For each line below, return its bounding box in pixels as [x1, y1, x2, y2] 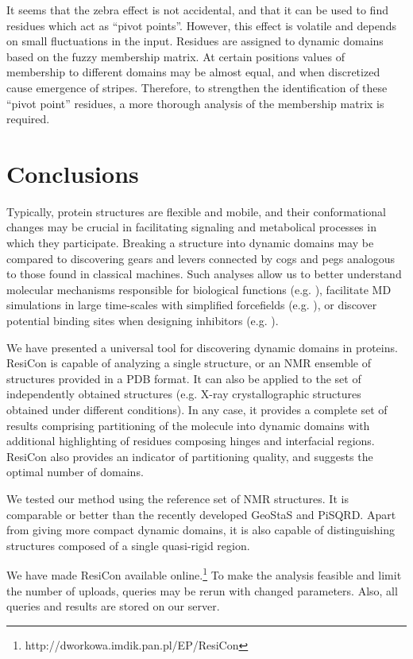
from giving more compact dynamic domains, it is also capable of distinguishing [6, 521, 395, 538]
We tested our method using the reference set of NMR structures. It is [6, 490, 349, 506]
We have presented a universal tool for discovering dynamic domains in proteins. [6, 339, 398, 355]
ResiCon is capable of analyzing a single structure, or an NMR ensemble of [6, 355, 371, 371]
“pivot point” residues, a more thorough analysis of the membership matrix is [6, 95, 384, 111]
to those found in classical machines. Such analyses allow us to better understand [6, 266, 402, 282]
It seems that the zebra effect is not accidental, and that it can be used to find [6, 2, 388, 17]
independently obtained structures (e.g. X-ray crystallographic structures [6, 386, 361, 402]
